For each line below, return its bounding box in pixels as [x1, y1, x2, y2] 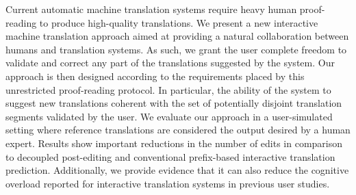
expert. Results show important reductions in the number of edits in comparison [5, 135, 343, 150]
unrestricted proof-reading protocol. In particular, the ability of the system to [5, 82, 331, 96]
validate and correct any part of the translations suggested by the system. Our [5, 55, 335, 70]
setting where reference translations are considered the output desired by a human [5, 122, 351, 137]
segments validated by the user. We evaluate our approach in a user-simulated [5, 109, 333, 123]
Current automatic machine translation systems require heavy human [5, 2, 297, 16]
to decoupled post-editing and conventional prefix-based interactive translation [5, 149, 335, 164]
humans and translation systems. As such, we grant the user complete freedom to [5, 42, 347, 56]
